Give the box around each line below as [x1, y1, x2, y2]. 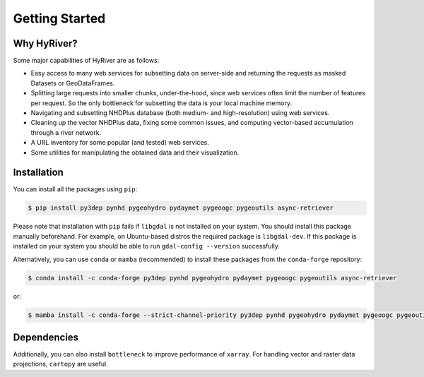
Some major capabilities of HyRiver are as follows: [13, 56, 160, 65]
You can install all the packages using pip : [13, 185, 138, 193]
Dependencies [13, 331, 79, 343]
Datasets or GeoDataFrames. [30, 78, 115, 88]
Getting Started [13, 11, 106, 26]
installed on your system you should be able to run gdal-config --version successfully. [13, 242, 281, 251]
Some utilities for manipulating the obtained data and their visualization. [30, 148, 240, 157]
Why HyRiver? [13, 37, 78, 49]
